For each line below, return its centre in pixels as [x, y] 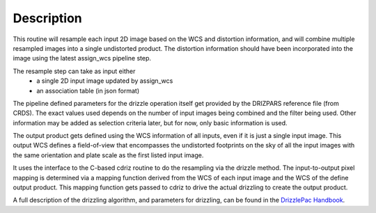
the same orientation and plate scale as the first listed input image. [108, 155]
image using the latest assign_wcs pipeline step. [82, 58]
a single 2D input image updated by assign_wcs [105, 81]
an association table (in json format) [88, 90]
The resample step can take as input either [74, 71]
